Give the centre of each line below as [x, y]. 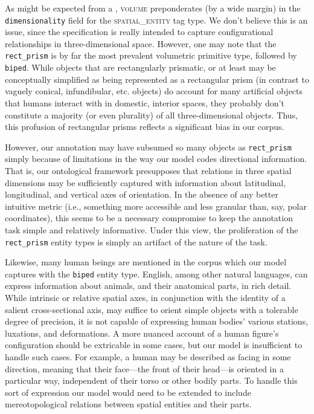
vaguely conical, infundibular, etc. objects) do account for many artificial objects [154, 91]
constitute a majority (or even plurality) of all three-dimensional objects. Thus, [152, 115]
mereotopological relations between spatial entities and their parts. [128, 404]
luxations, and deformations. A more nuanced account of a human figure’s [142, 333]
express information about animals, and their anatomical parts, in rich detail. [148, 286]
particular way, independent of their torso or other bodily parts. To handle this [151, 380]
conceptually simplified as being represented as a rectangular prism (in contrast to [157, 79]
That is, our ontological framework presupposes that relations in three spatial [148, 170]
